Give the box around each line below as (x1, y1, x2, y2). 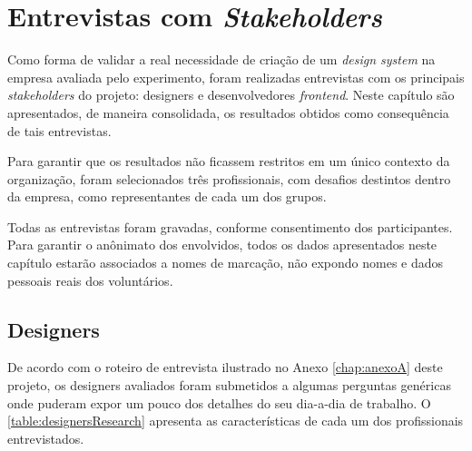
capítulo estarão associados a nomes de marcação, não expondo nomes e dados (7, 253, 444, 272)
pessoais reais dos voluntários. (7, 270, 173, 289)
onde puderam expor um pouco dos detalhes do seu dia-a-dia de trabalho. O (7, 393, 431, 412)
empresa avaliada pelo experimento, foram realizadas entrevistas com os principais (7, 67, 465, 86)
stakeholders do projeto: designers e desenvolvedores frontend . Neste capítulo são (7, 85, 455, 104)
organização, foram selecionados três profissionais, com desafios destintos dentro (7, 169, 451, 188)
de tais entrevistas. (7, 121, 112, 140)
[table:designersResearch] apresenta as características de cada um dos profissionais (7, 411, 464, 430)
